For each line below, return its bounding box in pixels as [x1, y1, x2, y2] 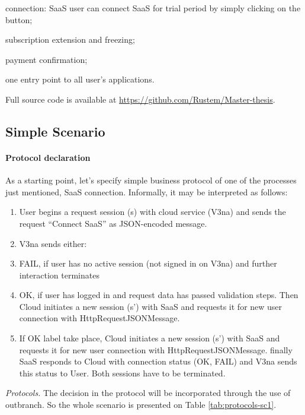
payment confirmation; [5, 53, 88, 65]
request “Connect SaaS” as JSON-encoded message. [19, 217, 207, 229]
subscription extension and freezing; [5, 33, 135, 46]
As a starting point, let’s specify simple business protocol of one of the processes [5, 174, 297, 186]
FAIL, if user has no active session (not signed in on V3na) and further [19, 257, 277, 270]
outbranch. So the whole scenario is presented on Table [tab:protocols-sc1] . [5, 398, 277, 411]
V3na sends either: [19, 237, 87, 249]
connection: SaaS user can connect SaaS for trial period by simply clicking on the [5, 2, 301, 14]
